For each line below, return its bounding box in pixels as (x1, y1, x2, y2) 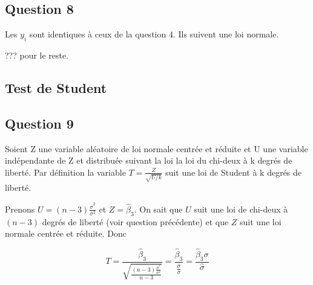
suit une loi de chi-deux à (194, 202, 288, 215)
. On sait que (134, 202, 183, 215)
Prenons (5, 202, 35, 215)
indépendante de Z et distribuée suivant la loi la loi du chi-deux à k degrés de (5, 154, 292, 167)
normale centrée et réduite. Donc (5, 227, 127, 240)
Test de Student (5, 78, 107, 97)
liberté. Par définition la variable (5, 165, 126, 178)
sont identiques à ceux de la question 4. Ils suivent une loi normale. (29, 28, 279, 40)
